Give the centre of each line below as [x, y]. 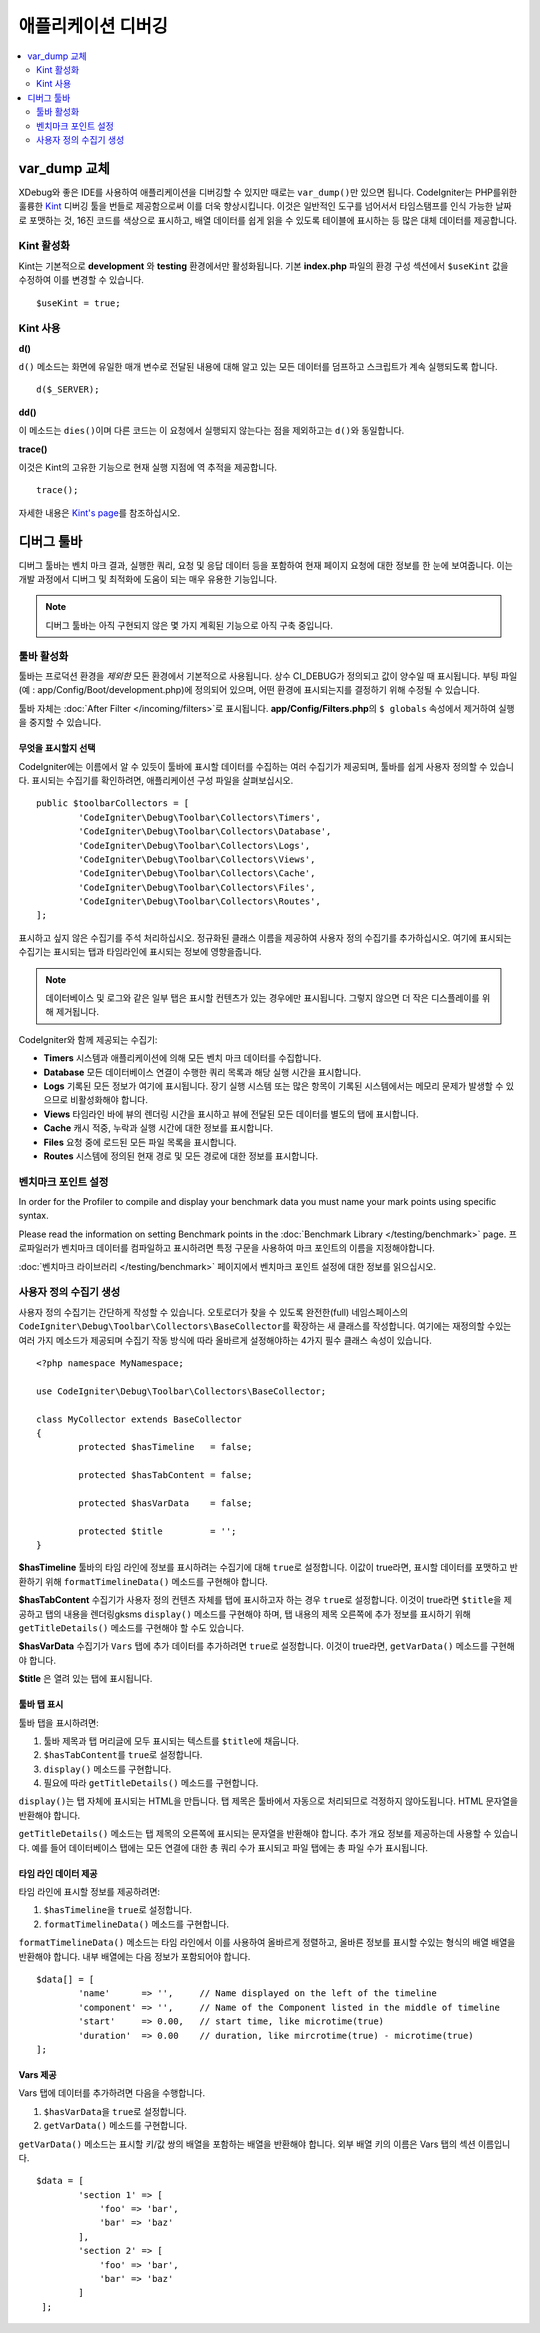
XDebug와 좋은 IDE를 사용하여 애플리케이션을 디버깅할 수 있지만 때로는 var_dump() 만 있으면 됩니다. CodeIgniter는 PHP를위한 [268, 192]
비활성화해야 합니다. [109, 1100]
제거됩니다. [77, 1012]
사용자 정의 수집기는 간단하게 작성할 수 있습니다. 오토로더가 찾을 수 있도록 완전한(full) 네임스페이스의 [213, 1312]
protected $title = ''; [157, 1531]
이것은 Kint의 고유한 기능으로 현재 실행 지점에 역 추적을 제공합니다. [148, 467]
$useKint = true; [78, 303]
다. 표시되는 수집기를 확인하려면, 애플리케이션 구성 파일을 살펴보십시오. [156, 780]
